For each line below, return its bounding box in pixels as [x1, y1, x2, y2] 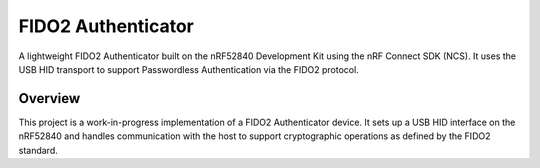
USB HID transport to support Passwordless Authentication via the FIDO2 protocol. [18, 63, 359, 75]
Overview [18, 90, 81, 107]
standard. [18, 144, 59, 156]
